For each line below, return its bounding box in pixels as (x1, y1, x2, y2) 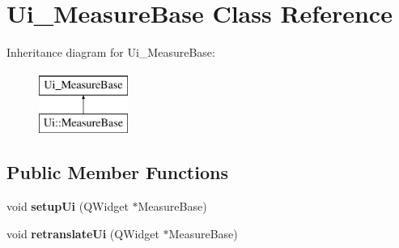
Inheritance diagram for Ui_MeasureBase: (6, 44, 215, 61)
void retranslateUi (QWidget (6, 224, 159, 242)
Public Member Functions (6, 160, 228, 185)
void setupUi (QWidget (6, 198, 129, 215)
